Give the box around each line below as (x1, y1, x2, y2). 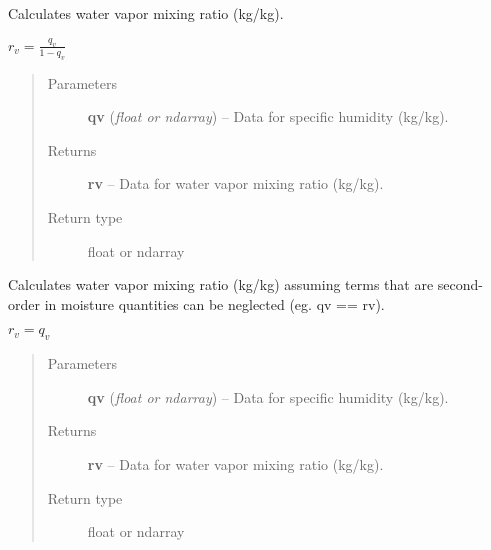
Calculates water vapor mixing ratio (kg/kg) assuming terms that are (8, 274, 434, 295)
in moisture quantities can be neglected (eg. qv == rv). (44, 293, 385, 314)
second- (437, 274, 483, 295)
